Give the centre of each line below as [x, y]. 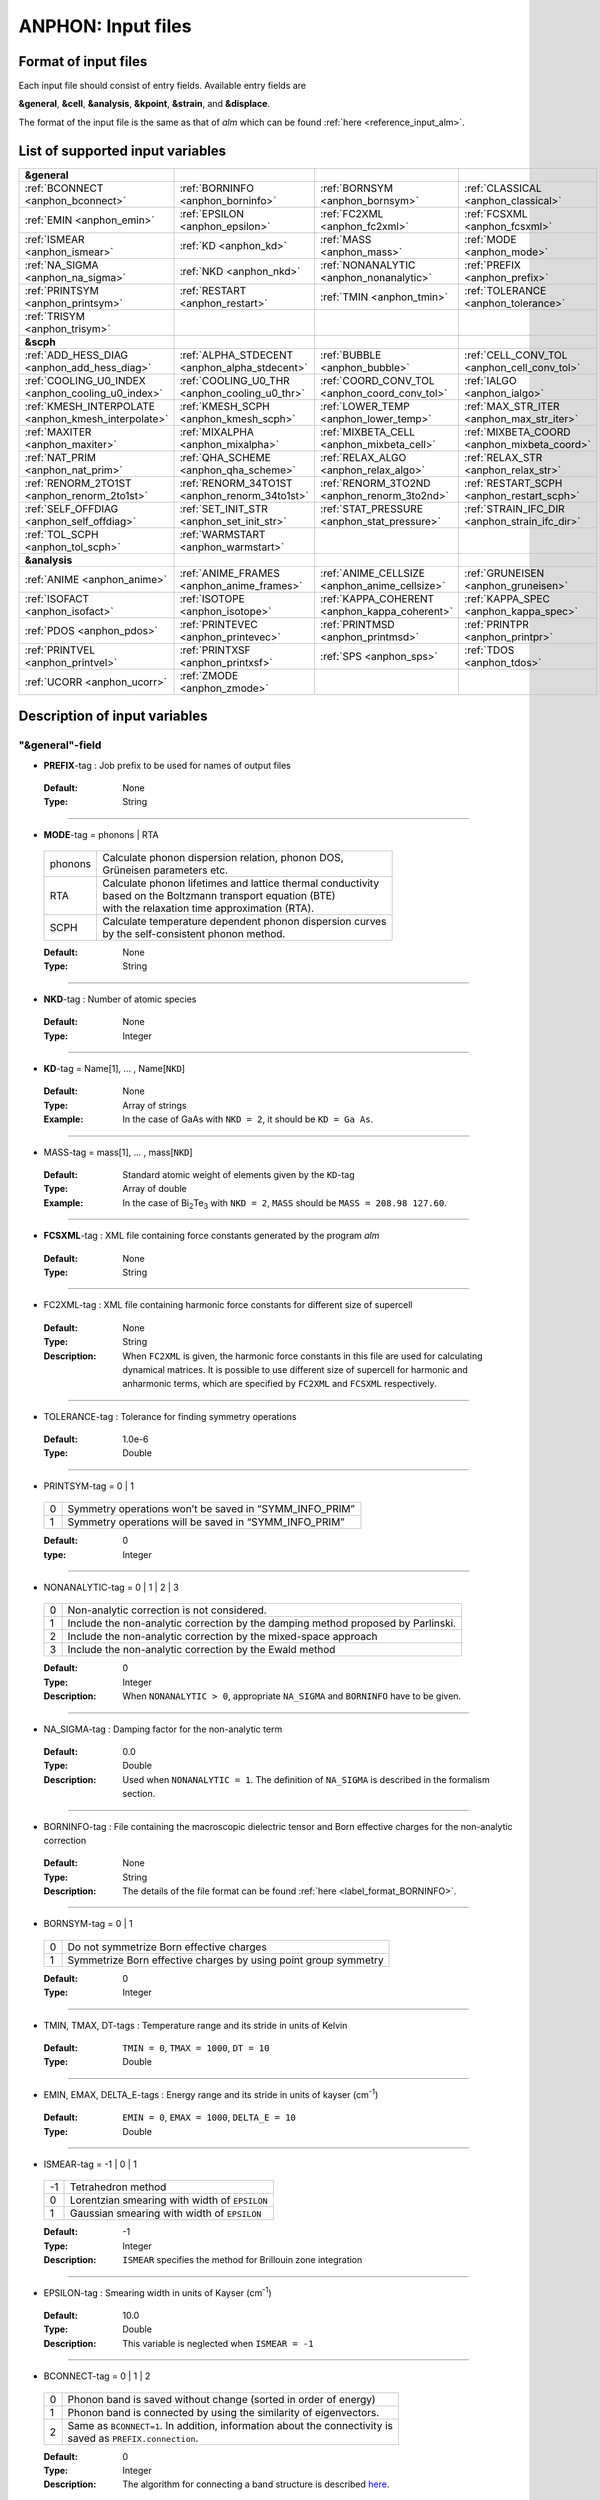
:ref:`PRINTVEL [60, 650]
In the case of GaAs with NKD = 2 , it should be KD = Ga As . [248, 1119]
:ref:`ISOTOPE [212, 598]
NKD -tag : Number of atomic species [120, 999]
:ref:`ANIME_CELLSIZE [372, 573]
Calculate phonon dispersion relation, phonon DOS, [223, 858]
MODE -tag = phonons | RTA [101, 834]
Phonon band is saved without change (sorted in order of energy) [221, 2399]
